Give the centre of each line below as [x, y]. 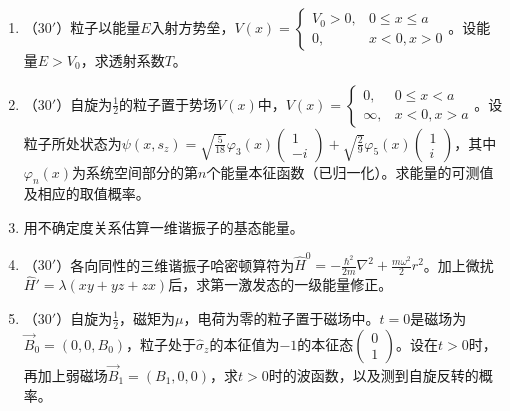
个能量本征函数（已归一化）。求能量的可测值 [350, 171]
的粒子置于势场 [168, 103]
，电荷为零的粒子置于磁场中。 [281, 317]
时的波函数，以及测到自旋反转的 [373, 374]
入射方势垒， [192, 27]
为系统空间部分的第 [135, 171]
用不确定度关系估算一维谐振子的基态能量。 [163, 226]
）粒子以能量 [98, 27]
